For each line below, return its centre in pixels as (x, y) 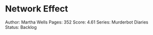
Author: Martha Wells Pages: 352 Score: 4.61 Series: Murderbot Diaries (77, 22)
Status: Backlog (21, 27)
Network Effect (37, 9)
